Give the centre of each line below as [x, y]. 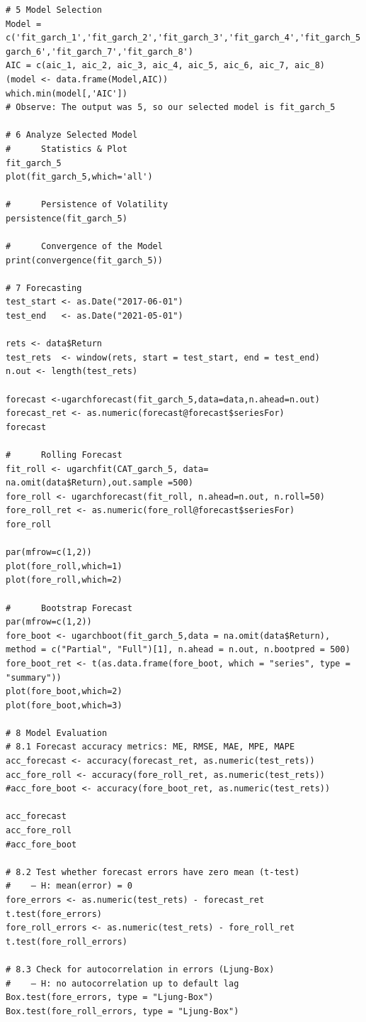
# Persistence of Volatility [87, 205]
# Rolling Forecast [64, 455]
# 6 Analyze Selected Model [72, 135]
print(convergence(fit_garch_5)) [84, 260]
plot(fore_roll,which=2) [64, 580]
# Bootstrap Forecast [69, 608]
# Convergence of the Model [84, 247]
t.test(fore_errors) [54, 914]
